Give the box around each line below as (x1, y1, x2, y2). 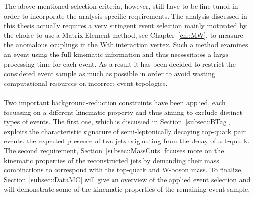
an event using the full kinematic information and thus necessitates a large (4, 49, 228, 59)
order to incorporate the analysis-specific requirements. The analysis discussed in (4, 10, 247, 21)
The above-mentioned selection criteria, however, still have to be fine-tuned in (4, 1, 238, 11)
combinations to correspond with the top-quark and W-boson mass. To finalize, (4, 165, 243, 175)
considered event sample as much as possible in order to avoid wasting (4, 68, 215, 79)
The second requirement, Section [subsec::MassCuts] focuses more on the (4, 145, 224, 155)
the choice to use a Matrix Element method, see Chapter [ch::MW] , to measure (4, 29, 243, 40)
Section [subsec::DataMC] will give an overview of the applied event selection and (4, 174, 251, 184)
